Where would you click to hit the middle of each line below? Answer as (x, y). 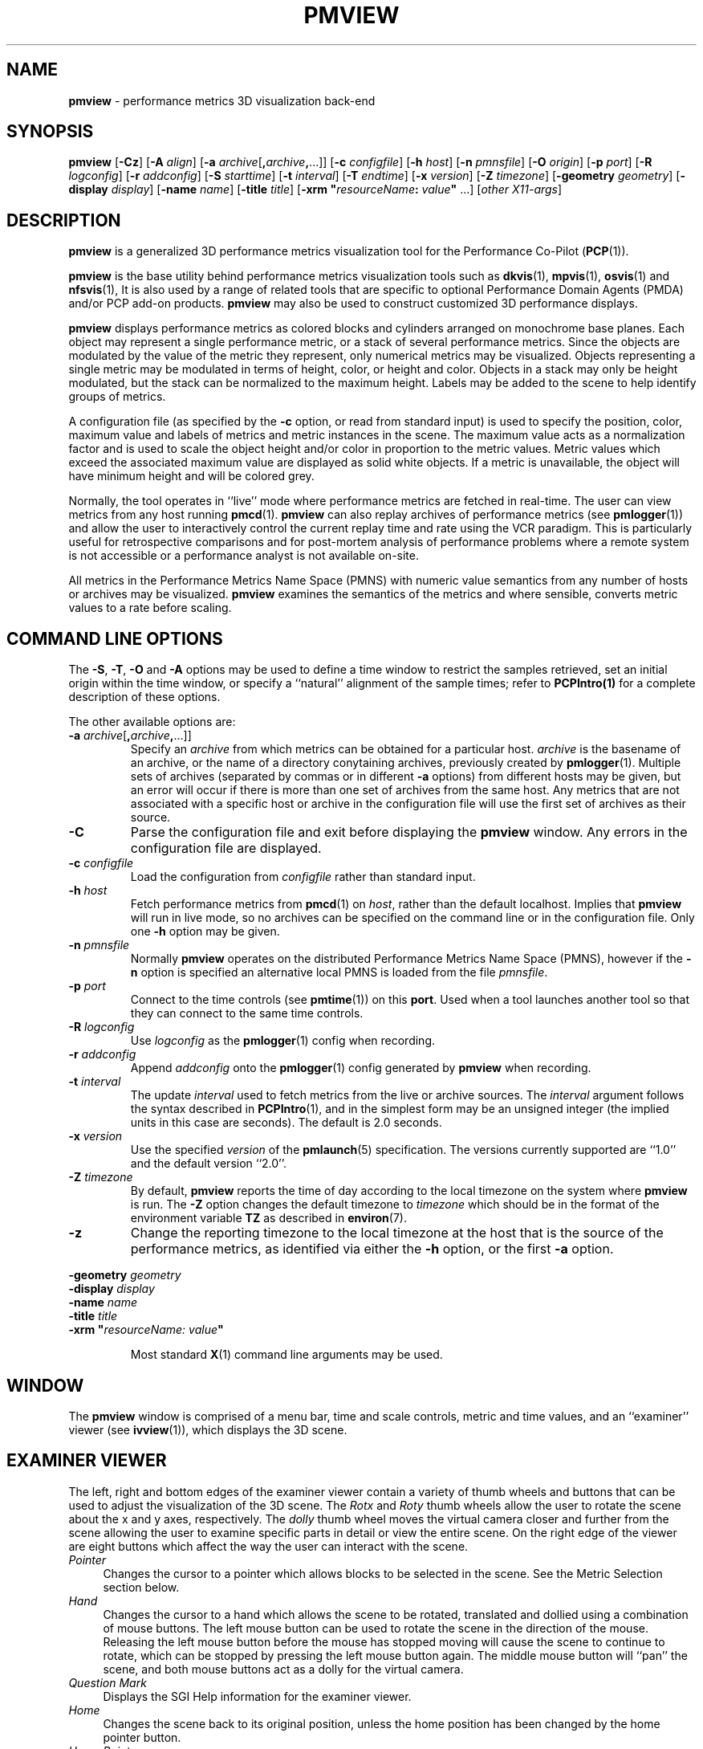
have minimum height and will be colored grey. (191, 476)
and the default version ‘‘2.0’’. (209, 1164)
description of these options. (144, 697)
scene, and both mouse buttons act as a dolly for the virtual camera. (283, 1669)
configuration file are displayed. (226, 848)
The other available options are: (152, 722)
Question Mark (108, 1682)
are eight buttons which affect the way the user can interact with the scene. (268, 1546)
